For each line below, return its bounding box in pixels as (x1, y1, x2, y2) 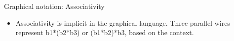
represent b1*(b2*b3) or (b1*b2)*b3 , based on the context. (15, 27, 194, 38)
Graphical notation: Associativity (4, 1, 105, 11)
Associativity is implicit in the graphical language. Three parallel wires (15, 17, 230, 28)
